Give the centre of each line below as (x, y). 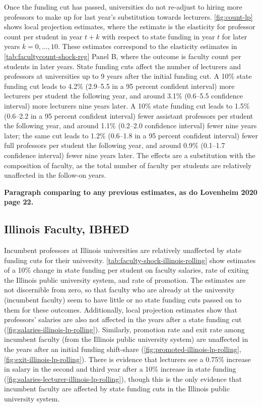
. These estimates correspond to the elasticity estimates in (148, 46)
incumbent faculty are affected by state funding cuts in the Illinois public (117, 389)
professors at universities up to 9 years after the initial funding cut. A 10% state (128, 76)
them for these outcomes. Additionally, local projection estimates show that (121, 309)
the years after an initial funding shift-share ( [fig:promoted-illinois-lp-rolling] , (123, 349)
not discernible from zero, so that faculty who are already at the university (120, 290)
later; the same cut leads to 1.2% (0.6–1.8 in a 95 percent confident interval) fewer (131, 135)
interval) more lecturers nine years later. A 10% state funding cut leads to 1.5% (127, 105)
